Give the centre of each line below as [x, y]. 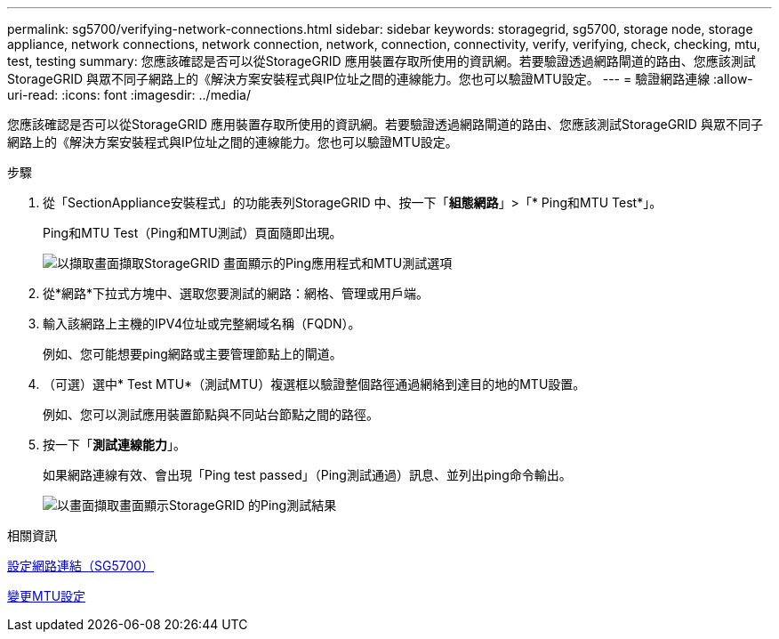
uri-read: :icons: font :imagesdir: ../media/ [129, 95]
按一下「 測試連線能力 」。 [114, 445]
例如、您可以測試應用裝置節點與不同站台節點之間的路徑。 [211, 414]
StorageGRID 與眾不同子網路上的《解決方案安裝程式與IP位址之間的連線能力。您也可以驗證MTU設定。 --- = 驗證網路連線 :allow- [380, 79]
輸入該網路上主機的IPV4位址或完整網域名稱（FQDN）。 [202, 324]
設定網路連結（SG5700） [81, 566]
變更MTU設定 [47, 596]
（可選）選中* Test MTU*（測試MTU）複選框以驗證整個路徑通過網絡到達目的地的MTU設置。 [314, 384]
